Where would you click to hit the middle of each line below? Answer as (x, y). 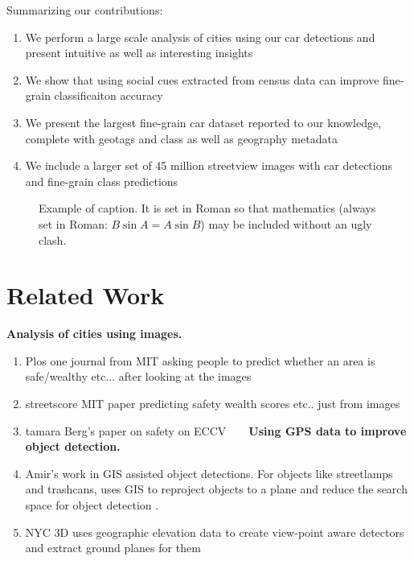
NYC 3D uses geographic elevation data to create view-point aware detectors (215, 532)
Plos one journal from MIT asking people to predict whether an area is (200, 360)
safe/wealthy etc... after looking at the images (138, 376)
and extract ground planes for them (113, 548)
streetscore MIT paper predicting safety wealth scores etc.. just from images (213, 404)
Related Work (86, 295)
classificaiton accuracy (109, 95)
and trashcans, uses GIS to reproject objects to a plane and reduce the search (216, 489)
